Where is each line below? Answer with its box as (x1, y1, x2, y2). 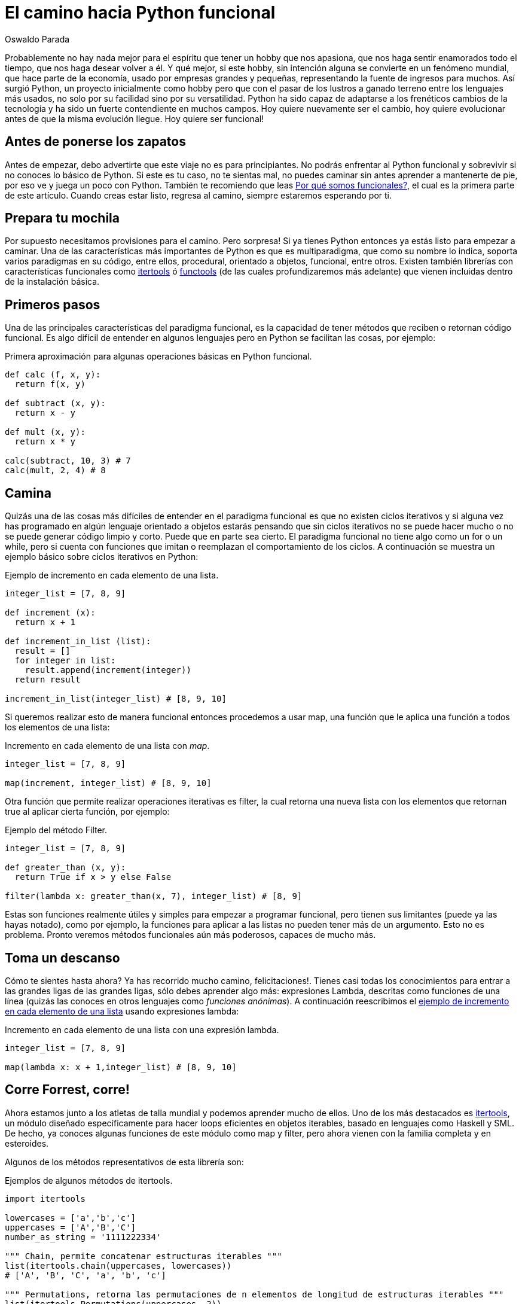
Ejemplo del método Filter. (5, 825, 108, 836)
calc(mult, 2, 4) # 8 (5, 465, 106, 476)
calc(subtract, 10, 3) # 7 (5, 456, 131, 466)
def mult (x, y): (5, 427, 86, 437)
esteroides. (5, 1138, 49, 1148)
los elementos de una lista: (5, 722, 110, 733)
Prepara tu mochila (5, 211, 120, 226)
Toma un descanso (5, 950, 120, 965)
